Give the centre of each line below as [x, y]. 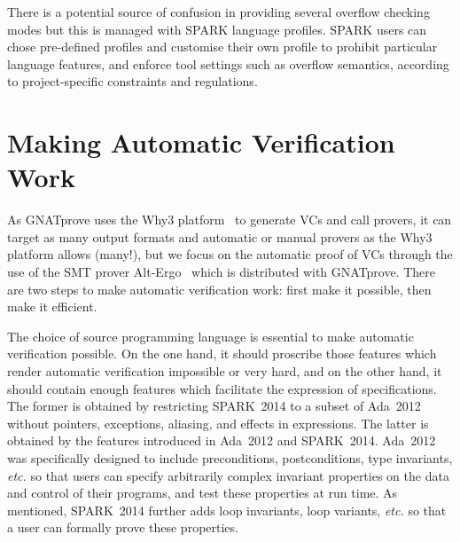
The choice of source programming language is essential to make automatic [211, 336]
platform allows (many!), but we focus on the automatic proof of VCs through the [230, 254]
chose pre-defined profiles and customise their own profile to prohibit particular [222, 47]
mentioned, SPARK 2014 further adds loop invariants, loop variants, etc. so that [227, 510]
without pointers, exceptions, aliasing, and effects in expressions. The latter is [218, 423]
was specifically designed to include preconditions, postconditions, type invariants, [230, 458]
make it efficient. [52, 306]
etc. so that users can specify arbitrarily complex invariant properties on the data [228, 475]
